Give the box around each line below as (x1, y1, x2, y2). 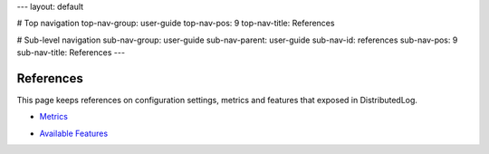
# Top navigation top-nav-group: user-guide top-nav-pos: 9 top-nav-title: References (16, 18, 335, 29)
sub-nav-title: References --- (16, 47, 126, 58)
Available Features (39, 128, 109, 139)
